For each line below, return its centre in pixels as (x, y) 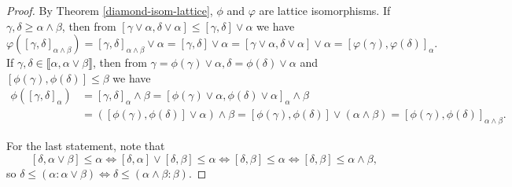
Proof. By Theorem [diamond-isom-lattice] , (110, 10)
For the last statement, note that (86, 146)
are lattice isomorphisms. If (325, 10)
